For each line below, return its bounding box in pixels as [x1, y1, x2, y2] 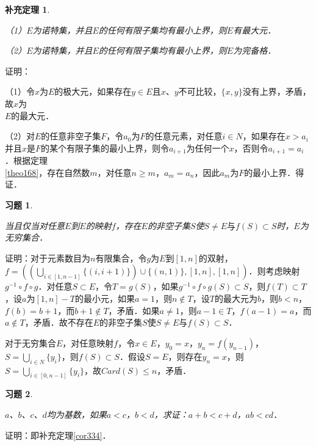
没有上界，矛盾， [242, 85, 311, 98]
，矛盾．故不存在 [24, 316, 93, 329]
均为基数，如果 [46, 408, 107, 420]
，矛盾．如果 [108, 304, 160, 316]
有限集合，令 [95, 251, 147, 264]
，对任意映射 [62, 336, 114, 349]
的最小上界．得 [244, 166, 304, 178]
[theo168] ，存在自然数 [5, 166, 90, 178]
